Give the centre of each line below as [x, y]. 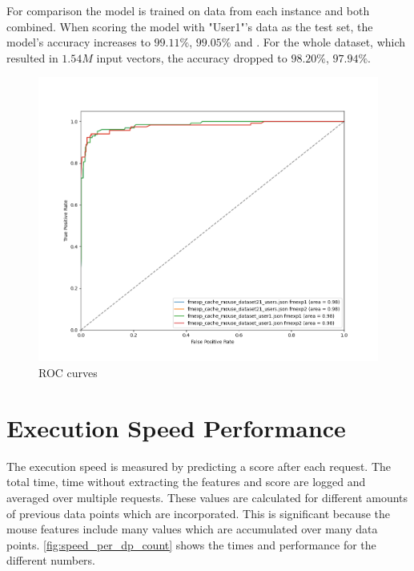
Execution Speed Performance [176, 427]
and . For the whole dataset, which [320, 42]
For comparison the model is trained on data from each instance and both [188, 10]
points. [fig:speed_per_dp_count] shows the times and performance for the [191, 544]
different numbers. [51, 560]
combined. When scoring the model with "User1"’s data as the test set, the [190, 26]
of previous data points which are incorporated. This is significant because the [198, 513]
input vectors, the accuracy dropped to [192, 57]
